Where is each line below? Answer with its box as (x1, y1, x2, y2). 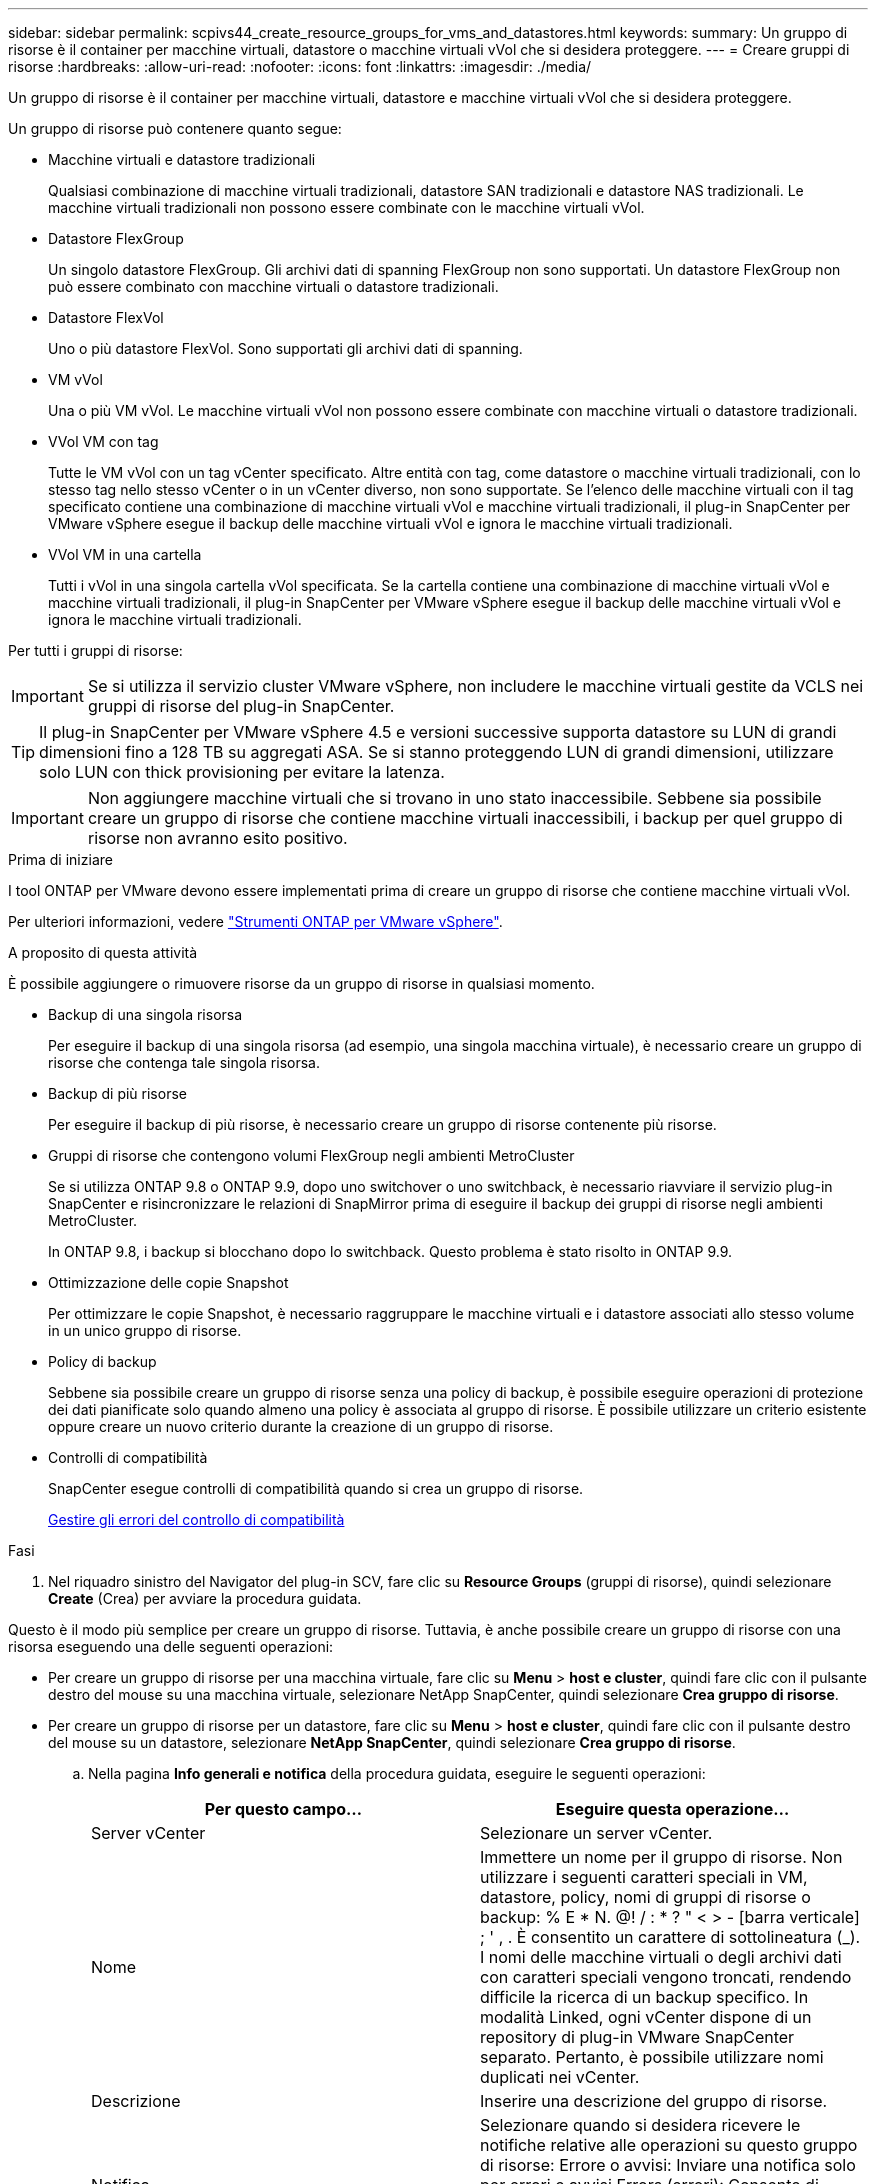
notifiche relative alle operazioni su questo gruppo (480, 2135, 858, 2155)
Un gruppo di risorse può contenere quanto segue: (8, 120, 342, 137)
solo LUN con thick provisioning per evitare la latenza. (39, 762, 445, 782)
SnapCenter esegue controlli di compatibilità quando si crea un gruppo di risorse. (48, 1480, 584, 1497)
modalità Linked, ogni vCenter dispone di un (480, 2007, 812, 2027)
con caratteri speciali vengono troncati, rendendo (480, 1967, 852, 1987)
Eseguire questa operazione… (555, 1799, 790, 1819)
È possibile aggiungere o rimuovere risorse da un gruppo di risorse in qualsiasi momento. (8, 975, 595, 992)
